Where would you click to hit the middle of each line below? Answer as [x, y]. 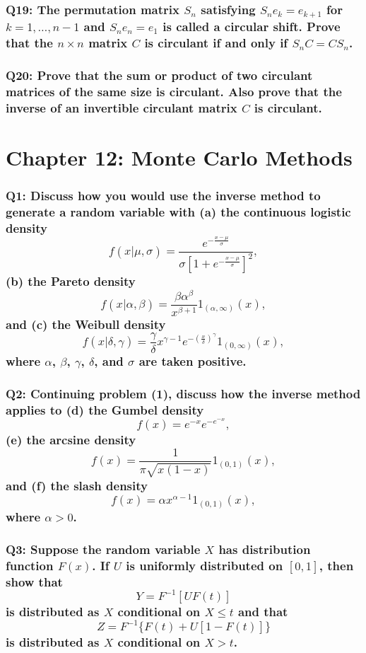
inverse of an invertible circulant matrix [122, 107]
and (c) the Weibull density [86, 324]
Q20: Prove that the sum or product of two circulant [159, 75]
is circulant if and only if [216, 42]
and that [263, 612]
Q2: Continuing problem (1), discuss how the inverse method [183, 394]
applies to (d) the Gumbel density [105, 410]
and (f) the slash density [77, 485]
